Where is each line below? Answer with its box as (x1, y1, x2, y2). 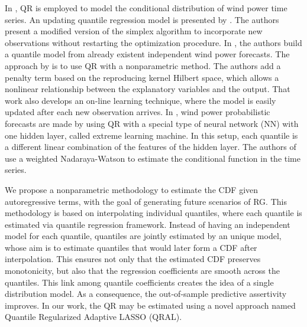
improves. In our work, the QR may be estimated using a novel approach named (5, 299, 296, 311)
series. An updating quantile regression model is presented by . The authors (5, 13, 279, 25)
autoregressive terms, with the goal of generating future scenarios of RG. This (5, 195, 287, 207)
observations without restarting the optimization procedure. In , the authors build (5, 36, 302, 48)
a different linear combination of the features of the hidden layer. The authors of (5, 140, 296, 153)
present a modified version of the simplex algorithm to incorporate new (5, 25, 263, 37)
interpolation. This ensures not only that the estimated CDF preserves (5, 253, 261, 265)
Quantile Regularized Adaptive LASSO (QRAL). (5, 310, 182, 323)
